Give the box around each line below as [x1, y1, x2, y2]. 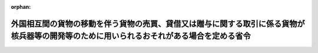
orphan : [11, 4, 31, 10]
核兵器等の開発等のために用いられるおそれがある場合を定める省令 [11, 31, 251, 41]
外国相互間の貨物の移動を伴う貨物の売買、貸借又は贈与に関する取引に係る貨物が [11, 18, 305, 29]
